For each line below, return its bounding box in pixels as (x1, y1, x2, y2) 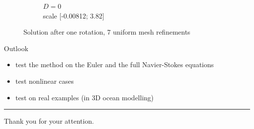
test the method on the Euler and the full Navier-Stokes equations (15, 59, 214, 70)
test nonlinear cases (15, 75, 74, 86)
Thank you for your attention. (4, 116, 94, 126)
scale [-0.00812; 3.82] (43, 10, 105, 20)
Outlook (4, 43, 28, 53)
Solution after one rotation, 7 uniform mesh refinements (23, 27, 190, 37)
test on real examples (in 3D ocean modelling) (15, 92, 154, 102)
